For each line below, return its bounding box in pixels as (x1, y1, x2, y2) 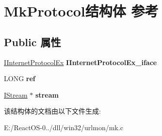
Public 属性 (4, 34, 61, 49)
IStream (4, 89, 28, 100)
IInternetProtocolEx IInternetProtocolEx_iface (4, 57, 157, 67)
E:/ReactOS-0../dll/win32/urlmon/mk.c (4, 122, 123, 132)
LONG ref (4, 73, 35, 84)
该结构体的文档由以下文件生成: (4, 106, 101, 116)
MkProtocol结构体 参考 (4, 1, 159, 21)
